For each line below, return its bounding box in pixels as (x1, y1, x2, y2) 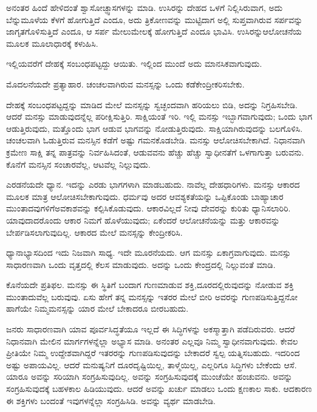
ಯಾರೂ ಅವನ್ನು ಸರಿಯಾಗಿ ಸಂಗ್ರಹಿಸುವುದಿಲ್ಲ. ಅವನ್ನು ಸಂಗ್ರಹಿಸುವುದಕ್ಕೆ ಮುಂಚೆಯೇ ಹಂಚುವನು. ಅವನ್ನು (6, 370, 293, 383)
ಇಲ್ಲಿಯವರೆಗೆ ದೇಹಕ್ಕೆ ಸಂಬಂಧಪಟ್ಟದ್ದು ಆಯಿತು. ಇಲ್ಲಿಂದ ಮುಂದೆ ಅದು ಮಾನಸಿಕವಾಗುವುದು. (6, 57, 262, 70)
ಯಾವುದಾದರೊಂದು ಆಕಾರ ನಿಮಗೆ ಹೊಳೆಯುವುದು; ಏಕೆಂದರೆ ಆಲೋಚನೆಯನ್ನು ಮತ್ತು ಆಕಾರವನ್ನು (6, 213, 280, 226)
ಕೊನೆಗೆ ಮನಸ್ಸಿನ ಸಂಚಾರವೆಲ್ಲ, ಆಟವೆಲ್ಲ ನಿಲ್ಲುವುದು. (6, 157, 151, 170)
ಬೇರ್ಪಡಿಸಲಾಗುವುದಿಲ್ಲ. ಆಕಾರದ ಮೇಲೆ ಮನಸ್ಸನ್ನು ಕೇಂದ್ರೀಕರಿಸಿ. (6, 225, 183, 238)
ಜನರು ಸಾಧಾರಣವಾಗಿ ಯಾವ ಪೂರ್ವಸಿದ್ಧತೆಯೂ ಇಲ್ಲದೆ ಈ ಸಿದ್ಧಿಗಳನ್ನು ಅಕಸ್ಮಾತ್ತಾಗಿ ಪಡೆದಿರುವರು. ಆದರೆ (6, 323, 295, 335)
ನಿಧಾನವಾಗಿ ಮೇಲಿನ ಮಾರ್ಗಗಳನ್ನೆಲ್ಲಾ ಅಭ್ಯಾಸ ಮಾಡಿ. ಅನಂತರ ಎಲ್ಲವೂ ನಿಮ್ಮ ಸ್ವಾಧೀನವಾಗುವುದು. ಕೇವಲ (6, 334, 298, 347)
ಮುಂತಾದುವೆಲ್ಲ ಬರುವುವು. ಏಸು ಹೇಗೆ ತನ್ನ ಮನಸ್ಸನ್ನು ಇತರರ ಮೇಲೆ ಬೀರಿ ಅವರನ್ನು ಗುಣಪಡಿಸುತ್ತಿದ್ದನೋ (6, 290, 298, 303)
